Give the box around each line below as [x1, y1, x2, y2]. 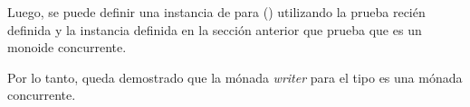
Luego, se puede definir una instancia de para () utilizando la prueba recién [7, 3, 426, 21]
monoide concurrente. [7, 38, 127, 57]
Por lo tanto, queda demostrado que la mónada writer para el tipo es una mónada [7, 67, 463, 86]
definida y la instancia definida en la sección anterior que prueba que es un [7, 20, 422, 39]
